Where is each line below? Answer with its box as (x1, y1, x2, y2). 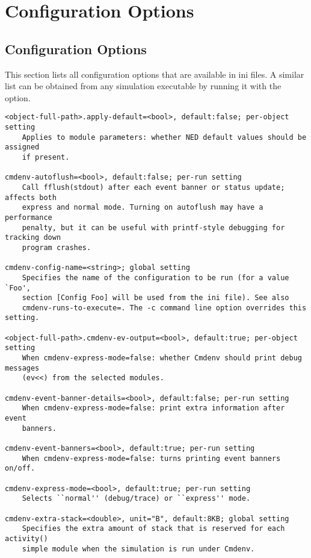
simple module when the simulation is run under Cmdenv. (22, 544, 255, 553)
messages (5, 363, 40, 372)
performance (5, 213, 52, 222)
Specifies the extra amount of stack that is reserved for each (22, 524, 285, 533)
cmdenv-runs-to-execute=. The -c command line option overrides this (22, 303, 307, 312)
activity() (5, 534, 48, 543)
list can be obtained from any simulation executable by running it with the (5, 80, 282, 92)
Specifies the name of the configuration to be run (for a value (22, 273, 289, 282)
